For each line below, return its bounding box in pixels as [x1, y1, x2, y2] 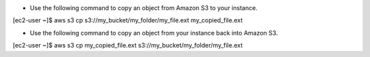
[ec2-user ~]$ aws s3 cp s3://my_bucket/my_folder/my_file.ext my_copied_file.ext [12, 16, 243, 24]
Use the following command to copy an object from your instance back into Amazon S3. [29, 28, 278, 37]
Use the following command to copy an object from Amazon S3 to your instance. [29, 4, 258, 12]
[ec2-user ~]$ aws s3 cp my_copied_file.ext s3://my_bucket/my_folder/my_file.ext [12, 41, 243, 50]
